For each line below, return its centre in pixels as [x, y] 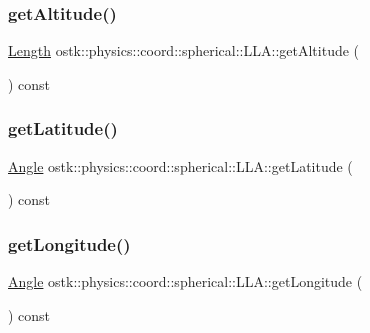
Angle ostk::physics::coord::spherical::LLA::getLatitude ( [180, 165]
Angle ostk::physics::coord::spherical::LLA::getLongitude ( [185, 281]
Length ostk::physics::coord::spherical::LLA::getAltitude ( [184, 50]
